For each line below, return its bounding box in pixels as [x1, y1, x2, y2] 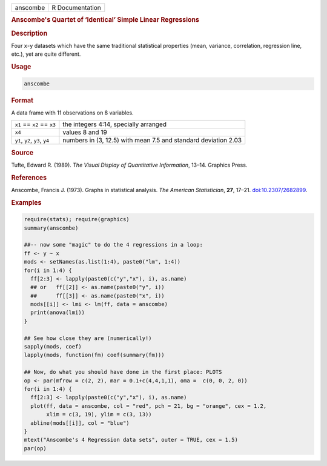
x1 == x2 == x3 [15, 120, 56, 128]
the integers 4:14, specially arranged [62, 120, 167, 128]
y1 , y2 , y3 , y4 [15, 136, 50, 145]
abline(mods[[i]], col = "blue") [30, 419, 130, 427]
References [11, 173, 47, 182]
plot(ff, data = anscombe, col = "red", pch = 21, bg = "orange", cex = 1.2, [30, 402, 267, 409]
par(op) [24, 445, 47, 451]
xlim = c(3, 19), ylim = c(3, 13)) [46, 411, 152, 418]
